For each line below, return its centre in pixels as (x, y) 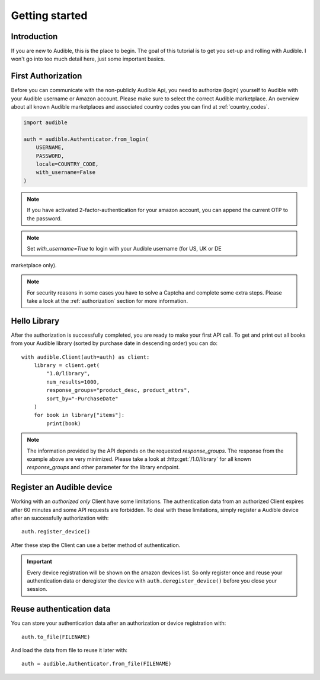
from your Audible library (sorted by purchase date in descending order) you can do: (114, 343)
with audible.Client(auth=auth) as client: (86, 357)
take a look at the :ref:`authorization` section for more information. (108, 301)
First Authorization (47, 76)
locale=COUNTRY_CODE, (67, 164)
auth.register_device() (56, 532)
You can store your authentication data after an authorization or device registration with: (119, 623)
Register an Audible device (62, 487)
